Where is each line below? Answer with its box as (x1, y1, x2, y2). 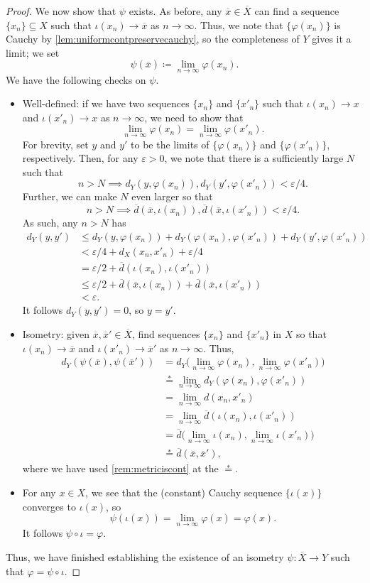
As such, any (22, 215, 78, 230)
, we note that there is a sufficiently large (164, 151, 344, 165)
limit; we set (6, 45, 60, 60)
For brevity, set (22, 136, 89, 151)
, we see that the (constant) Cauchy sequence (85, 484, 283, 499)
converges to (22, 498, 76, 513)
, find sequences (132, 326, 200, 341)
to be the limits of (131, 136, 210, 151)
